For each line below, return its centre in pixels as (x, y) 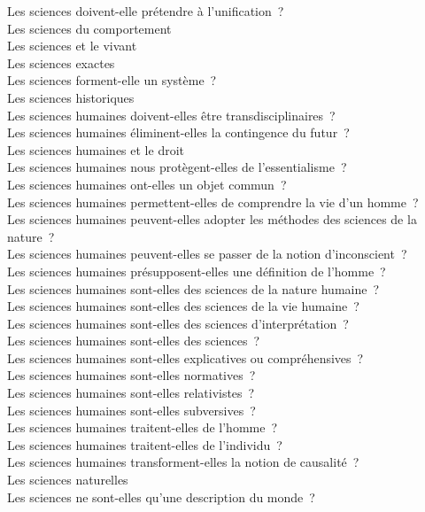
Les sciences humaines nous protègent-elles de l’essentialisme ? (177, 167)
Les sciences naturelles (68, 480)
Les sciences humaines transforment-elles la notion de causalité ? (183, 462)
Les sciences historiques (71, 97)
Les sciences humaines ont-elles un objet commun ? (147, 184)
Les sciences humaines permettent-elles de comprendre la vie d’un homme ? (213, 202)
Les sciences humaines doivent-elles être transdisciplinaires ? (171, 115)
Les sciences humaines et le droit (96, 149)
